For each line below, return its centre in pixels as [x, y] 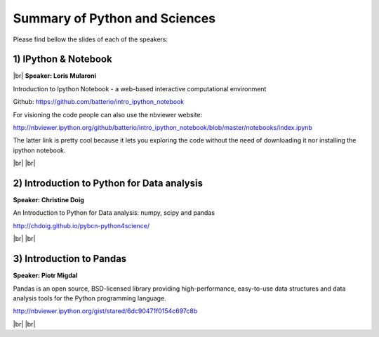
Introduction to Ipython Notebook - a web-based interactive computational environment [140, 88]
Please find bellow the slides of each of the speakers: [91, 39]
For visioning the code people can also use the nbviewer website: [108, 114]
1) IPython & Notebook [62, 59]
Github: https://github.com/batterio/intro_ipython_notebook [99, 102]
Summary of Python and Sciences [114, 18]
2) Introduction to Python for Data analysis [108, 183]
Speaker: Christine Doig [48, 200]
